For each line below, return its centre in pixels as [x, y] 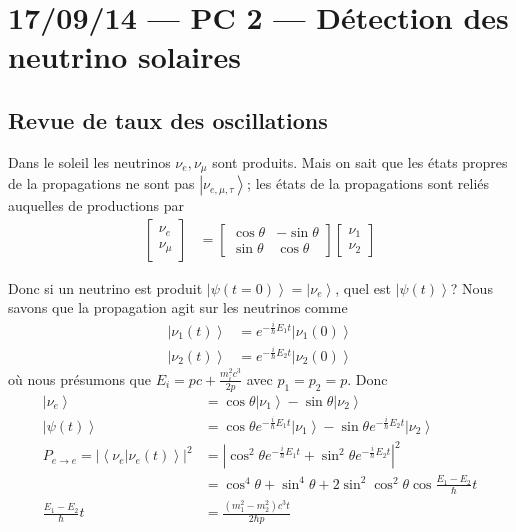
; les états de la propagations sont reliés [368, 183]
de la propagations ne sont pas [101, 183]
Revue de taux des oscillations [168, 119]
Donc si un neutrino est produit [105, 287]
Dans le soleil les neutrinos [89, 161]
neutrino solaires [125, 56]
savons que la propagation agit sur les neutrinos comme [178, 307]
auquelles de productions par [96, 205]
